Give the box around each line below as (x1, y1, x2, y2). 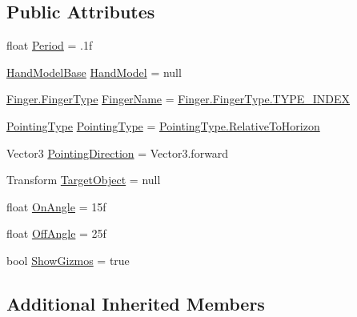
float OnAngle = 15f (6, 198, 106, 215)
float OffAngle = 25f (6, 225, 106, 242)
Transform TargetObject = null (6, 171, 161, 188)
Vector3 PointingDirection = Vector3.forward (6, 144, 229, 161)
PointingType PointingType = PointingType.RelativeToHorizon (6, 117, 320, 134)
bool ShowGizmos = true (6, 251, 130, 268)
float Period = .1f (6, 37, 93, 54)
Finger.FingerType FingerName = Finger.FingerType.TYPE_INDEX (6, 90, 351, 107)
